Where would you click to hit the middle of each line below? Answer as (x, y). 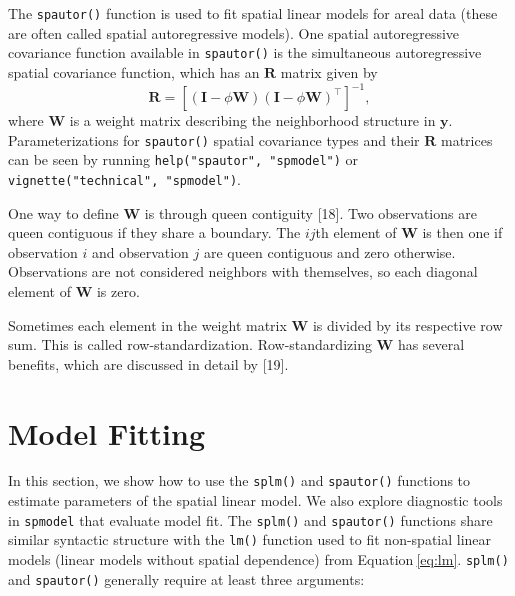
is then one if (462, 232)
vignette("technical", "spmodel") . (124, 178)
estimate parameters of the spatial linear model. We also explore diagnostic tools (255, 500)
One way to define (63, 212)
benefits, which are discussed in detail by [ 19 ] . (148, 363)
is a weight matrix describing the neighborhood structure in (252, 120)
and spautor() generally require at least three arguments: (186, 578)
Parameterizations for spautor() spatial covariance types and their (214, 139)
